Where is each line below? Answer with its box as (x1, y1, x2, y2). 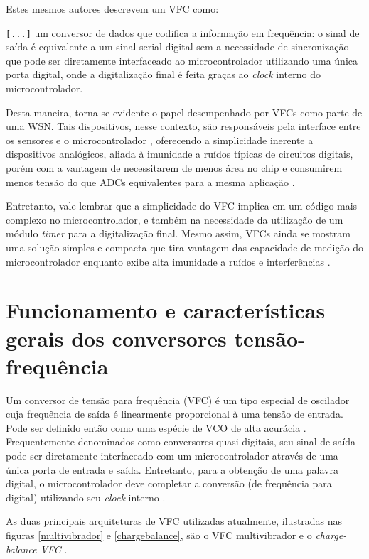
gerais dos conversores (6, 323, 227, 352)
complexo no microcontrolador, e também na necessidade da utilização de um (6, 212, 343, 227)
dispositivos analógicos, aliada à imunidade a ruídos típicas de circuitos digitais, (6, 146, 353, 161)
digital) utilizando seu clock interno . (6, 489, 166, 504)
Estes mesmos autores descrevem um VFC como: (6, 1, 219, 16)
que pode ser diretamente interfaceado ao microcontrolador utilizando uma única (6, 53, 358, 67)
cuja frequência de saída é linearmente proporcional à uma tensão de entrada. (6, 406, 343, 421)
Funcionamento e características (6, 295, 326, 325)
